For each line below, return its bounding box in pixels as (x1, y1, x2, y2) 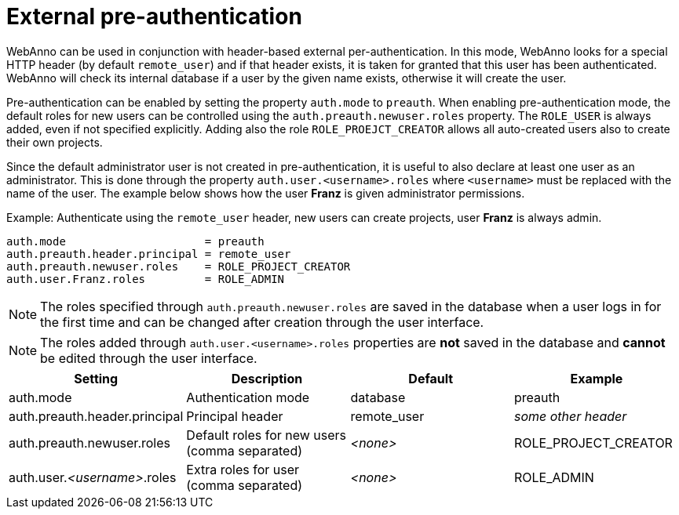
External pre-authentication (6, 3, 302, 30)
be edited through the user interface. (40, 350, 257, 366)
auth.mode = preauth (6, 234, 265, 248)
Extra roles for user (186, 461, 300, 477)
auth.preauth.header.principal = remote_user (6, 247, 291, 260)
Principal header (186, 408, 283, 424)
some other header (513, 408, 627, 424)
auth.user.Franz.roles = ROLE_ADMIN (6, 272, 285, 285)
